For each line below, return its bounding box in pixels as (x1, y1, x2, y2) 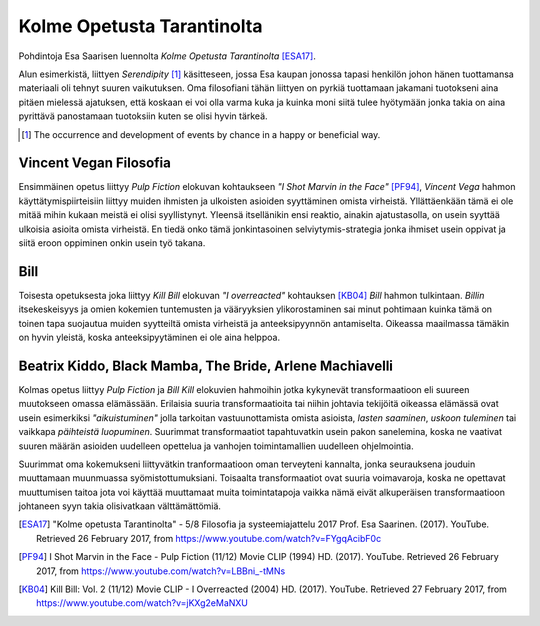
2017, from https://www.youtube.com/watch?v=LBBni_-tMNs (36, 565, 286, 577)
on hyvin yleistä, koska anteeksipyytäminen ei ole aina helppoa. (18, 331, 280, 344)
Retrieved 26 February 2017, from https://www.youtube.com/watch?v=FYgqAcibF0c (36, 532, 382, 544)
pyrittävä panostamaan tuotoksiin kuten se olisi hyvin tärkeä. (18, 110, 269, 122)
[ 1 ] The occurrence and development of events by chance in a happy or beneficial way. (21, 128, 381, 140)
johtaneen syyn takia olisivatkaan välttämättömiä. (18, 500, 222, 512)
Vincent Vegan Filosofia (18, 155, 172, 172)
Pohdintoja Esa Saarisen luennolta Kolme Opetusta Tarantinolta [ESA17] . (18, 50, 317, 62)
